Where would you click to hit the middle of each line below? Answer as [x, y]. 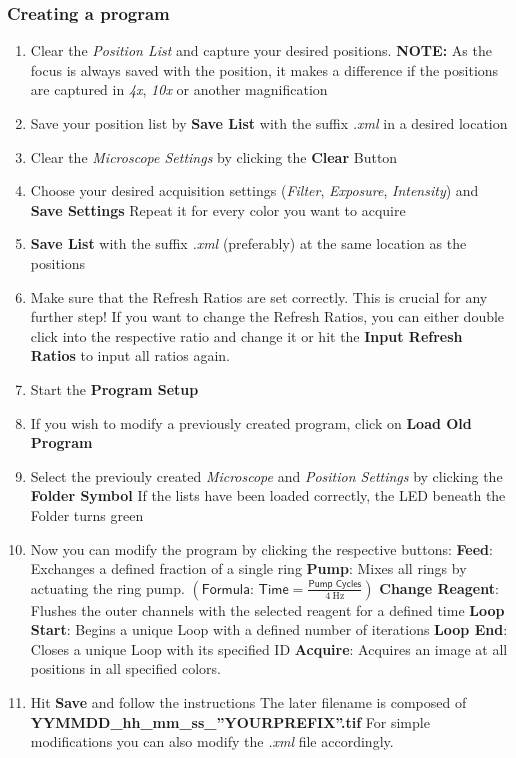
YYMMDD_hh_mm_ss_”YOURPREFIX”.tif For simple [230, 721]
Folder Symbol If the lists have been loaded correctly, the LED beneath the [268, 495]
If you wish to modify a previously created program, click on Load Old [251, 422]
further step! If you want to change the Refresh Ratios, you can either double [267, 316]
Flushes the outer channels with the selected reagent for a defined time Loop [267, 609]
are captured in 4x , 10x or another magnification [179, 89]
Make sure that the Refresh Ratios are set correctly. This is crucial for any [259, 296]
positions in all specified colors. [125, 668]
